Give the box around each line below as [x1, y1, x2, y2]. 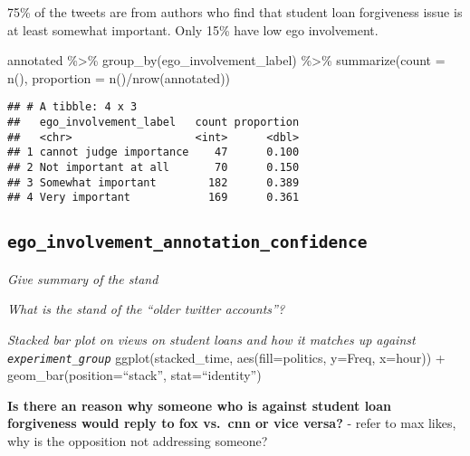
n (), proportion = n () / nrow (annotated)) [7, 68, 231, 87]
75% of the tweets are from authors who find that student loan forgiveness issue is [7, 3, 463, 21]
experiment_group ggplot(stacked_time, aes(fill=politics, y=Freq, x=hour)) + [7, 347, 446, 366]
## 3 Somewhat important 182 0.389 [7, 176, 300, 189]
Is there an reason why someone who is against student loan [7, 395, 391, 414]
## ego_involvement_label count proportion [7, 116, 300, 129]
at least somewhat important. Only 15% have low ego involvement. [7, 20, 379, 39]
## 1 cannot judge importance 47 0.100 [7, 146, 300, 159]
